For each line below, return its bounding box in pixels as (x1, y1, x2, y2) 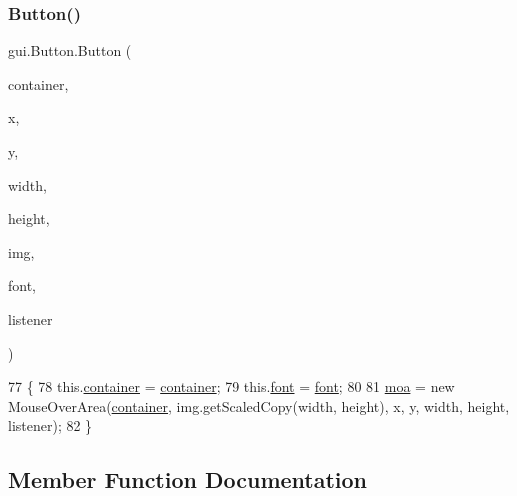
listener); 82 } (8, 415, 93, 436)
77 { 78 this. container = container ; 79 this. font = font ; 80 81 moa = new (8, 376, 455, 397)
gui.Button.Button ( (8, 40, 132, 61)
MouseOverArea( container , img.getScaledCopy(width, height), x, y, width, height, (8, 395, 510, 416)
